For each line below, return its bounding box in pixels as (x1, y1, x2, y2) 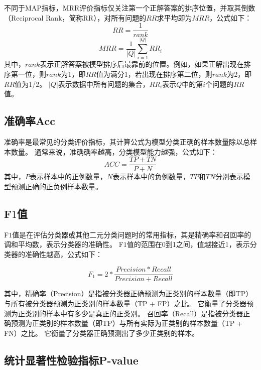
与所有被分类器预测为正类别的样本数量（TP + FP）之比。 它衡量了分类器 (4, 298, 247, 309)
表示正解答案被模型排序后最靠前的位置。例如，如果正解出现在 (40, 59, 244, 69)
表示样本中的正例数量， (30, 171, 107, 182)
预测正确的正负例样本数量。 (11, 181, 102, 191)
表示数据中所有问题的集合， (58, 78, 150, 89)
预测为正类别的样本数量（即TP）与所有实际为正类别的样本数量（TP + (11, 318, 242, 328)
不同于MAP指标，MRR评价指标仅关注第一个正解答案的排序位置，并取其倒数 (4, 3, 255, 13)
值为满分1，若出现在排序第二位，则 (96, 68, 212, 79)
